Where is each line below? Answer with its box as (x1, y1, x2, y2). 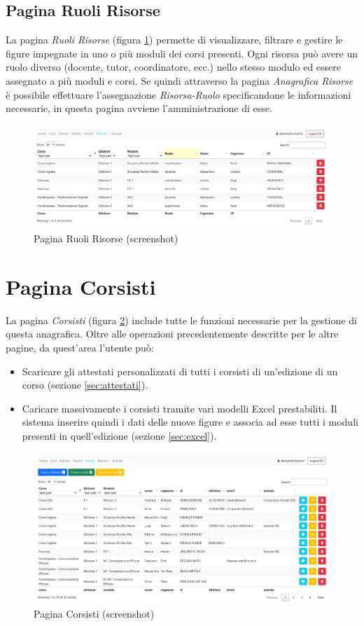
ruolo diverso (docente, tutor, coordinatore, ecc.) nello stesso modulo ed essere (6, 60, 341, 74)
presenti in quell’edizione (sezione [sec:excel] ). (22, 429, 217, 443)
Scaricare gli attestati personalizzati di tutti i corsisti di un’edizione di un (22, 363, 338, 378)
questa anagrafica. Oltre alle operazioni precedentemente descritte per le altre (6, 326, 339, 341)
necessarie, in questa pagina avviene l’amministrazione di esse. (6, 101, 272, 116)
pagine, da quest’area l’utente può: (6, 340, 154, 355)
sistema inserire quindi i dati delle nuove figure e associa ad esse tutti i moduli (22, 415, 358, 429)
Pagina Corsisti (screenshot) (34, 606, 155, 620)
